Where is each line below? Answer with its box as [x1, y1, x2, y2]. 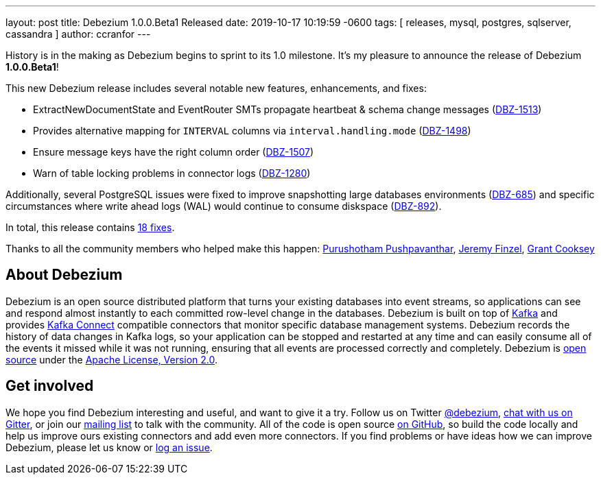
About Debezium [5, 266, 123, 284]
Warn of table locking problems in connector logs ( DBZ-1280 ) [33, 167, 311, 179]
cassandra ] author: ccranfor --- [5, 28, 151, 40]
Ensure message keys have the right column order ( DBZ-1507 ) [33, 146, 314, 158]
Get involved [5, 377, 94, 395]
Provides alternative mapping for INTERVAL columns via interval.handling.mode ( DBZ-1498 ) [33, 125, 471, 136]
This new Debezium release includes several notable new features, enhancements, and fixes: [5, 82, 427, 94]
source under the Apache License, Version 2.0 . [5, 353, 218, 365]
